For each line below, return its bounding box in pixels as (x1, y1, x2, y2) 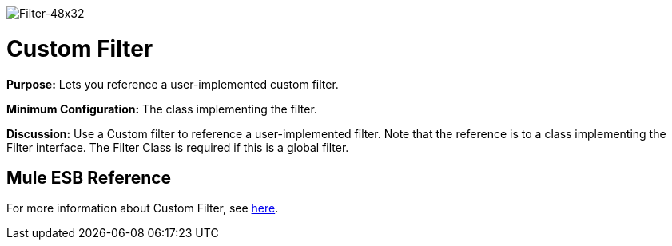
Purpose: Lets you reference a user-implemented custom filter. (6, 77, 339, 91)
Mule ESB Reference (6, 167, 172, 188)
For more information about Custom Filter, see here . (6, 201, 279, 216)
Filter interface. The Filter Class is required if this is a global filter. (6, 140, 349, 154)
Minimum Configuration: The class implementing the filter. (6, 101, 317, 116)
